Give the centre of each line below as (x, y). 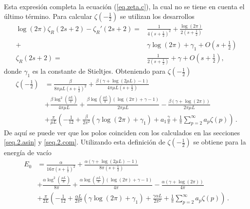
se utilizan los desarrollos (157, 16)
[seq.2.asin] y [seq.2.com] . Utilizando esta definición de (85, 142)
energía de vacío (28, 153)
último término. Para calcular (48, 16)
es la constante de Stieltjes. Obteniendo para (99, 71)
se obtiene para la (220, 142)
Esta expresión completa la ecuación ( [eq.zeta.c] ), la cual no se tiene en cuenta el (124, 6)
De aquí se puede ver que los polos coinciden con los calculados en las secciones (122, 132)
